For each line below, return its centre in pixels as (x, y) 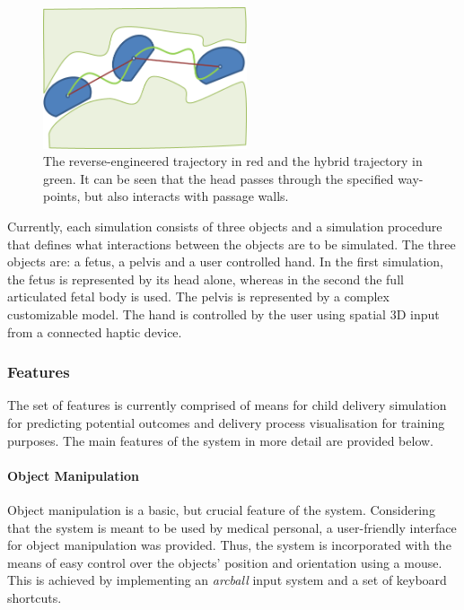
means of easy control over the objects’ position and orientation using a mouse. (225, 562)
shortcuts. (35, 597)
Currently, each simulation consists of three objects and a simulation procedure (225, 227)
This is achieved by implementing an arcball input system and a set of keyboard (227, 580)
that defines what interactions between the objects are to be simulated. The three (232, 244)
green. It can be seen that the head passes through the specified (219, 178)
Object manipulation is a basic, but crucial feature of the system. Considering (221, 509)
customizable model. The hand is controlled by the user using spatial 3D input (223, 314)
